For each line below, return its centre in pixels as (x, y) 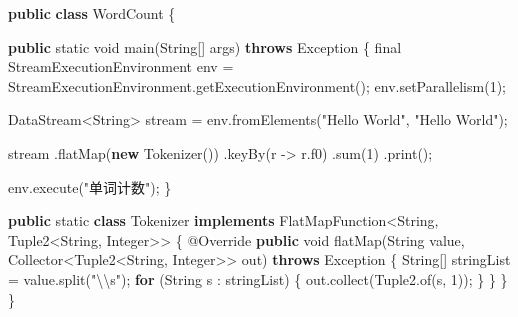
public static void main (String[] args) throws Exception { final (205, 46)
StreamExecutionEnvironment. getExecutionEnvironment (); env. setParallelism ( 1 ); (257, 85)
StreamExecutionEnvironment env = (121, 66)
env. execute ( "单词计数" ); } (90, 186)
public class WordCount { (92, 13)
